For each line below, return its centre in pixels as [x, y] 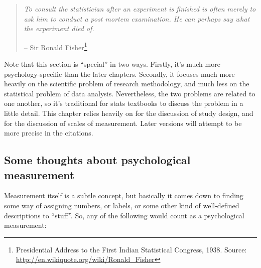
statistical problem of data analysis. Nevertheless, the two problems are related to [130, 93]
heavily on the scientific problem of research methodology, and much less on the [127, 84]
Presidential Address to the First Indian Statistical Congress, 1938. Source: [131, 249]
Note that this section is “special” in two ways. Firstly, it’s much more [112, 64]
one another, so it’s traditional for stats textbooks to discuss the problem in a [124, 103]
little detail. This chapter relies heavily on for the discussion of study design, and [129, 113]
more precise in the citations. [49, 133]
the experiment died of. [59, 28]
